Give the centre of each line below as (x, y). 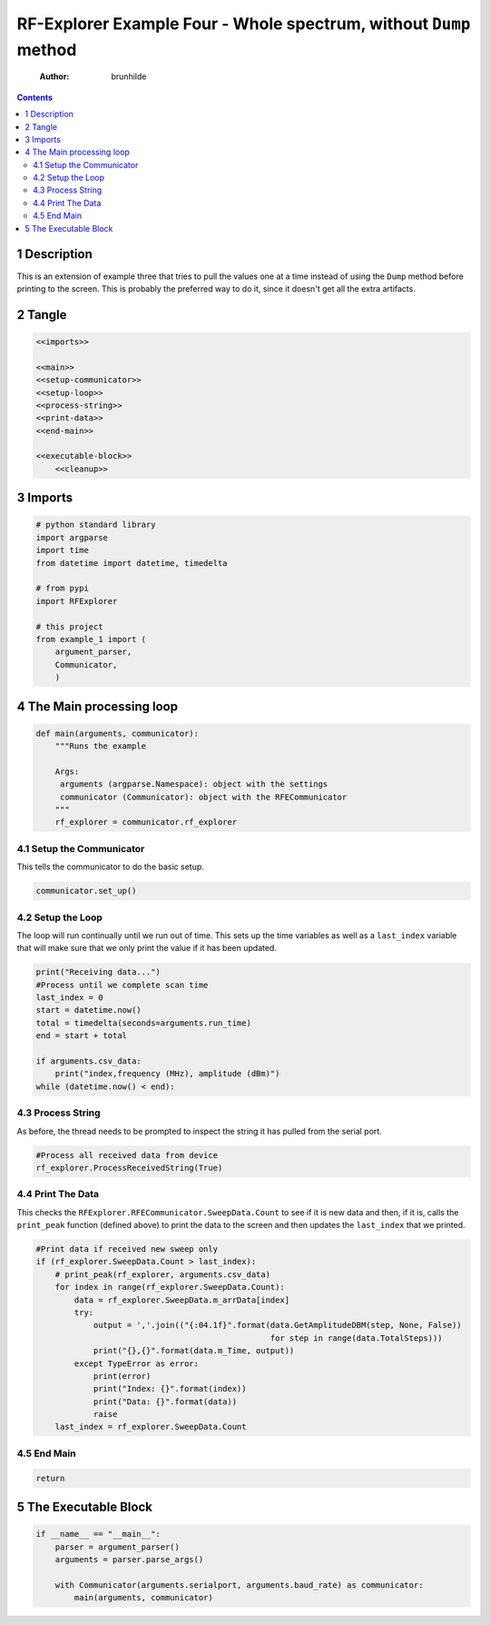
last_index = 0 (69, 998)
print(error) (122, 1376)
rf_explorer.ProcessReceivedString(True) (129, 1168)
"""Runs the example (101, 746)
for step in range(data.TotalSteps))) (357, 1338)
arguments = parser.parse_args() (129, 1559)
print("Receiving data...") (98, 972)
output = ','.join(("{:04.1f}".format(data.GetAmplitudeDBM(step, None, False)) (277, 1325)
